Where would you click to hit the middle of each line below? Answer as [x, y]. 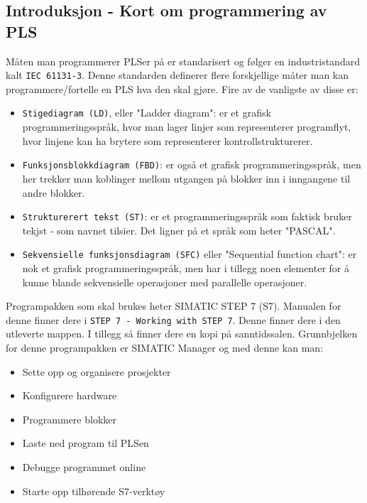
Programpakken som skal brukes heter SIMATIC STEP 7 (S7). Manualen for [174, 306]
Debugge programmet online [84, 467]
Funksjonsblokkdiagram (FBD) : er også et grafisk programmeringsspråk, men [192, 164]
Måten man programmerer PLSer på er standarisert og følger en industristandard [183, 61]
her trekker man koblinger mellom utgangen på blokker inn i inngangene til [186, 178]
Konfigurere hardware [70, 395]
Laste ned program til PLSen [86, 443]
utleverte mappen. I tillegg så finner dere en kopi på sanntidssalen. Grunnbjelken [182, 334]
